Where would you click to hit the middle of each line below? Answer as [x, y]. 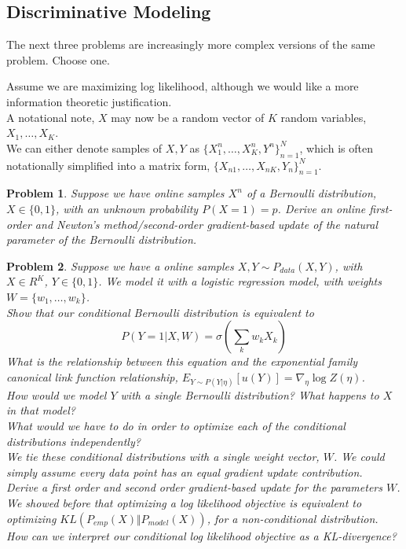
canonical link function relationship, [92, 376]
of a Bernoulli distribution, [311, 193]
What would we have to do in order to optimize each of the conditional [176, 426]
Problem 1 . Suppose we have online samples [115, 193]
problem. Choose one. [58, 59]
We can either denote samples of [84, 147]
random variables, [324, 117]
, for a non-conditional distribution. [293, 518]
